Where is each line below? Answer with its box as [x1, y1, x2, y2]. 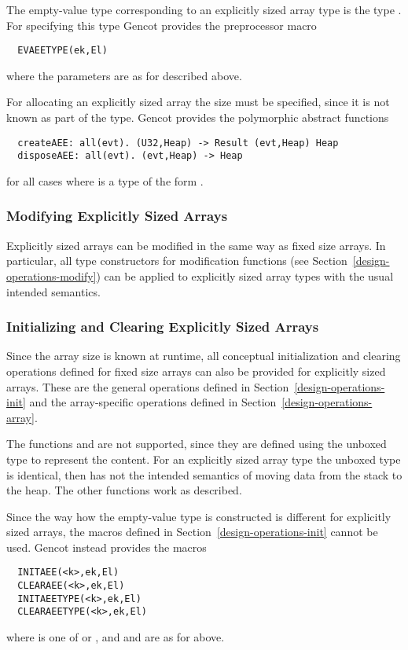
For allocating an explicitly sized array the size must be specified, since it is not [6, 94, 390, 110]
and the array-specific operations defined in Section [29, 394, 277, 410]
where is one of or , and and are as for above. [6, 629, 225, 645]
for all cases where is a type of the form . [6, 172, 204, 189]
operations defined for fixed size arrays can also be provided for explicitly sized [6, 362, 386, 379]
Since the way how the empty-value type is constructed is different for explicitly [6, 508, 391, 524]
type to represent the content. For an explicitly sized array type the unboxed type [6, 450, 401, 467]
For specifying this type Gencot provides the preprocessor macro [6, 17, 317, 33]
